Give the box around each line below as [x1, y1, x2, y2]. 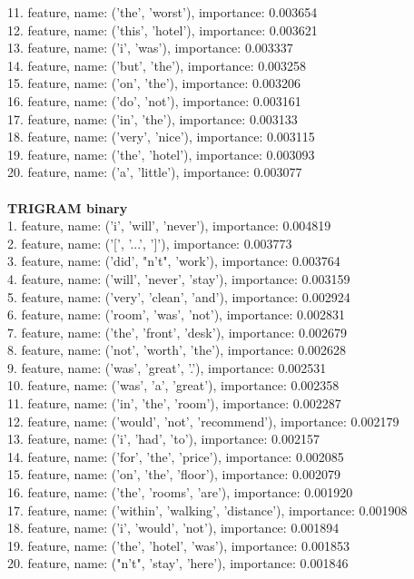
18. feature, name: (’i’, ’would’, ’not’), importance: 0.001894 [7, 518, 340, 537]
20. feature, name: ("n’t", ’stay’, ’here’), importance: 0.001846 [7, 554, 349, 573]
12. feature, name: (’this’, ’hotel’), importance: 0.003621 [7, 20, 318, 39]
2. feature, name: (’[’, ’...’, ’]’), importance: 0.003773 [7, 233, 292, 252]
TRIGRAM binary [7, 198, 128, 217]
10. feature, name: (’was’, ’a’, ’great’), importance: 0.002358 [7, 376, 340, 395]
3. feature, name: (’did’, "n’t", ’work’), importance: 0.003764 [7, 251, 340, 270]
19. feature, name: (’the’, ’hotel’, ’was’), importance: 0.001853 [7, 535, 350, 554]
